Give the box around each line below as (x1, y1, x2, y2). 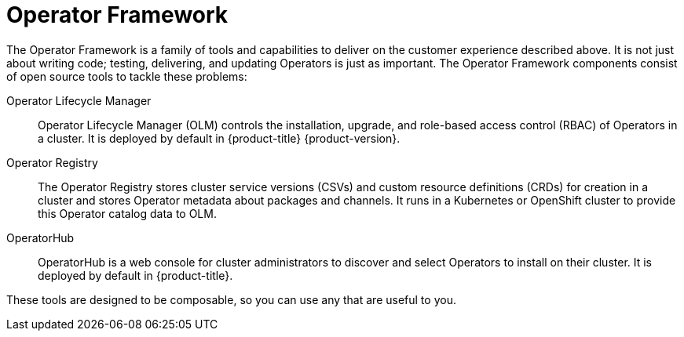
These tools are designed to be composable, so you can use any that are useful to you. (6, 292, 456, 306)
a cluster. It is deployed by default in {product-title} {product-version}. (38, 131, 401, 145)
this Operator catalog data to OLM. (38, 206, 217, 220)
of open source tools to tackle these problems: (6, 69, 247, 83)
